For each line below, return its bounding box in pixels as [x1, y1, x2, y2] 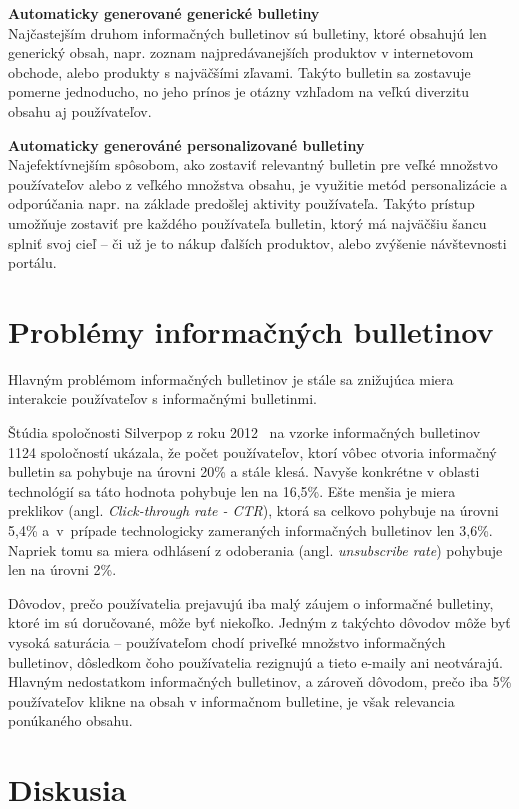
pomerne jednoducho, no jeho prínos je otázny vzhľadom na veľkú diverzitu [8, 81, 470, 102]
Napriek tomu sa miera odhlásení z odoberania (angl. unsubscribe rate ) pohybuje [8, 539, 503, 560]
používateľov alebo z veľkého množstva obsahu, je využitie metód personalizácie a [8, 173, 508, 194]
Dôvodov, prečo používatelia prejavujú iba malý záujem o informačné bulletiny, [8, 592, 494, 613]
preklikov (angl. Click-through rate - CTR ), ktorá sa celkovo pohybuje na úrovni [8, 500, 499, 521]
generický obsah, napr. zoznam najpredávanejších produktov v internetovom [8, 42, 474, 63]
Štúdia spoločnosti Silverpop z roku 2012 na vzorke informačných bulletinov [8, 422, 481, 443]
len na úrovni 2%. [8, 559, 117, 580]
